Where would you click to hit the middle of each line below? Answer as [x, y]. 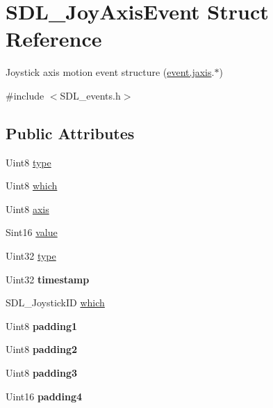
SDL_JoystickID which [55, 303]
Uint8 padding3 [42, 373]
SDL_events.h [90, 95]
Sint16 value [32, 232]
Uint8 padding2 [42, 349]
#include [25, 95]
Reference [54, 39]
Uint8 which [32, 186]
